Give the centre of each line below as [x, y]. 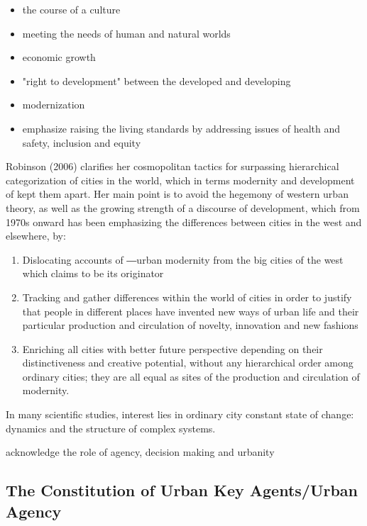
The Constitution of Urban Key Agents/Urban [182, 490]
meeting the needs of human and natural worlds [126, 33]
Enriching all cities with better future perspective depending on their [172, 348]
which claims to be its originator [93, 273]
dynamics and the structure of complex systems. [111, 428]
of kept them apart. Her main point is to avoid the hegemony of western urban [177, 194]
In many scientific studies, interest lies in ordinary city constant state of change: [180, 414]
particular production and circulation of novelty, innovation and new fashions [190, 325]
